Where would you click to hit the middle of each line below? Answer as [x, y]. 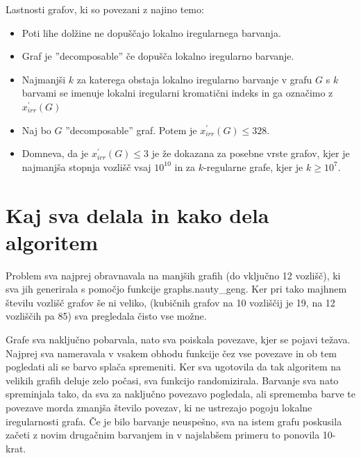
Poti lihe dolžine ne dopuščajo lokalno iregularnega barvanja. [151, 32]
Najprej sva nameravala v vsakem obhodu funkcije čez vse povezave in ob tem [171, 353]
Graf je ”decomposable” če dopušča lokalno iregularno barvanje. [158, 56]
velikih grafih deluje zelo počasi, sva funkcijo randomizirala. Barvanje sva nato [172, 380]
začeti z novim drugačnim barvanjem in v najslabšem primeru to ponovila [163, 435]
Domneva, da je [55, 153]
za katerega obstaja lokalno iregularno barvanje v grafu [194, 79]
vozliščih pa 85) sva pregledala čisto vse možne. [106, 316]
